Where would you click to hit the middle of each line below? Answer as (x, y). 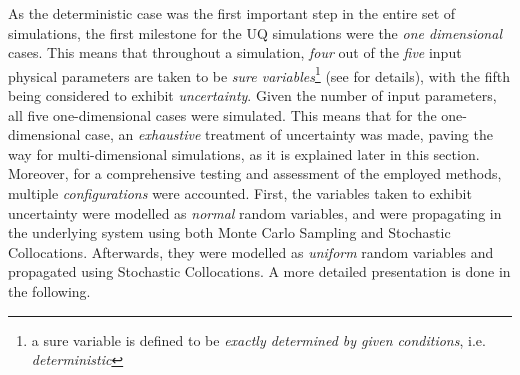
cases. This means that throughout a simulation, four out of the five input (235, 52)
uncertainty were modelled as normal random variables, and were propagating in (255, 212)
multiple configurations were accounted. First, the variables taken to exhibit (240, 193)
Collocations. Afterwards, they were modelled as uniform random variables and (251, 251)
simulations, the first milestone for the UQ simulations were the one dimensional (255, 32)
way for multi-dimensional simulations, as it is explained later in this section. (244, 153)
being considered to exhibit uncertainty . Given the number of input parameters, (252, 95)
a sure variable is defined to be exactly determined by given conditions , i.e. (258, 339)
